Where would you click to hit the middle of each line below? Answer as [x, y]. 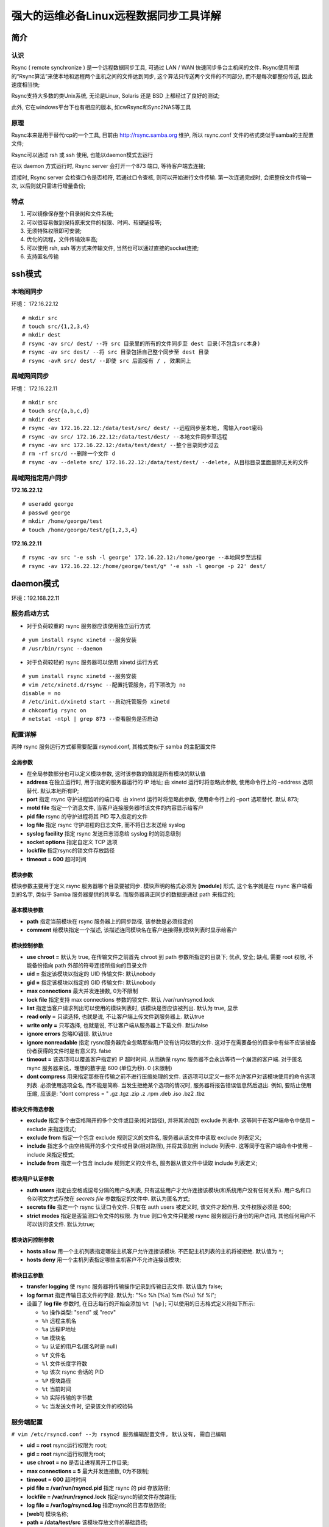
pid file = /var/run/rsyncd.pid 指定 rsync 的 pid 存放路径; [98, 1488]
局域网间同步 [30, 376]
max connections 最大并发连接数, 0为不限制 [82, 991]
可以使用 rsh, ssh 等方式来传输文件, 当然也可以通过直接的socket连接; [113, 248]
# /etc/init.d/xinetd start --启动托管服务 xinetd [96, 702]
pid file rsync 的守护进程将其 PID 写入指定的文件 [87, 816]
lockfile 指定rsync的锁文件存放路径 [71, 851]
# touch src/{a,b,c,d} [56, 411]
